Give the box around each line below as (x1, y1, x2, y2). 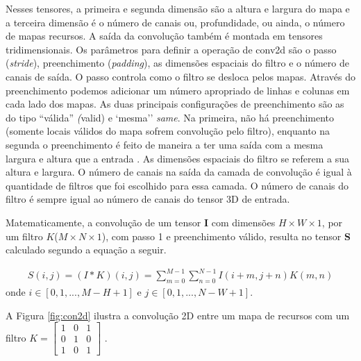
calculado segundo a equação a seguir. (6, 242, 167, 257)
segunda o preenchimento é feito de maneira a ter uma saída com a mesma (6, 137, 324, 151)
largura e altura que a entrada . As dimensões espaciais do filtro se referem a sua (6, 151, 350, 165)
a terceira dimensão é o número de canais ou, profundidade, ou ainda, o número (6, 15, 345, 29)
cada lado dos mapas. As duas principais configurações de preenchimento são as (6, 96, 344, 111)
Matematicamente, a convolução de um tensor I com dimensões (6, 215, 276, 229)
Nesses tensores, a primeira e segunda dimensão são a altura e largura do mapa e (6, 1, 350, 15)
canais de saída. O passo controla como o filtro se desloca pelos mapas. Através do (6, 69, 355, 83)
